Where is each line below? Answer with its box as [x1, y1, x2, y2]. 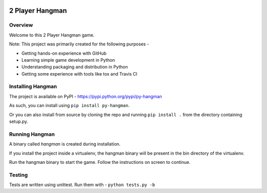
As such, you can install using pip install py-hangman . [9, 103, 130, 109]
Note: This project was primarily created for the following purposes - [9, 41, 149, 47]
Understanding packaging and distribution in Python [21, 64, 128, 70]
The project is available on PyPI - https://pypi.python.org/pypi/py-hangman [9, 93, 163, 99]
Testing [9, 171, 28, 178]
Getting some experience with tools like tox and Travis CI [21, 71, 137, 77]
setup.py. [9, 118, 28, 124]
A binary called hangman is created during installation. [9, 141, 121, 147]
